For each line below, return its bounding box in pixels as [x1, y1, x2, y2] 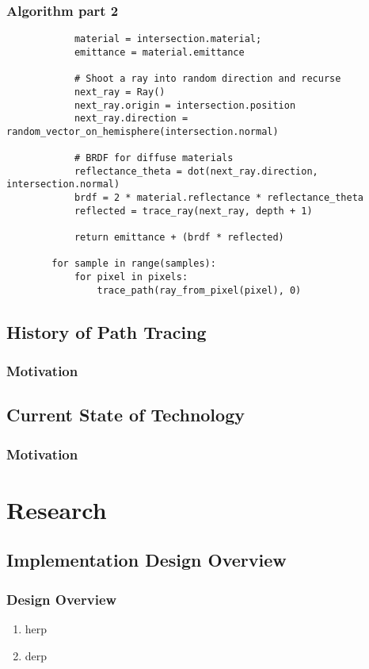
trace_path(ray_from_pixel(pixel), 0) [97, 284, 302, 296]
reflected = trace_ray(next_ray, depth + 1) [74, 205, 313, 217]
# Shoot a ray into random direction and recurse [74, 73, 341, 85]
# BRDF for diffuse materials [74, 152, 234, 164]
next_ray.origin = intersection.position [74, 99, 296, 111]
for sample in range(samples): [51, 258, 216, 270]
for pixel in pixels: [74, 271, 188, 283]
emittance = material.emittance [74, 46, 245, 58]
